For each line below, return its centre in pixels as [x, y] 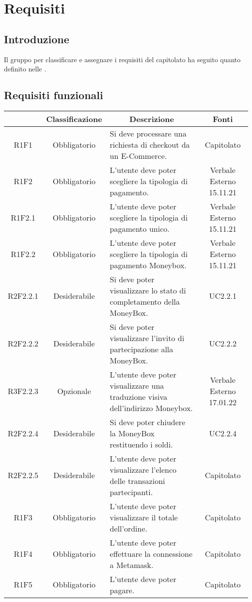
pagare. [122, 590]
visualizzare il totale [144, 517]
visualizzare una [137, 385]
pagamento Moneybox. [148, 265]
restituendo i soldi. [141, 444]
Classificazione [74, 119]
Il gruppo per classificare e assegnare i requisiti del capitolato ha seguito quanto [122, 59]
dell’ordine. [129, 528]
